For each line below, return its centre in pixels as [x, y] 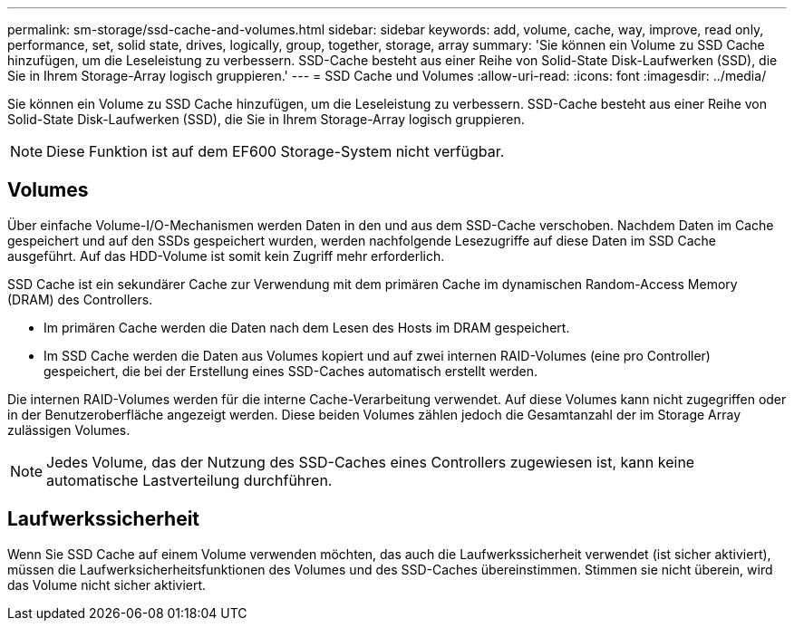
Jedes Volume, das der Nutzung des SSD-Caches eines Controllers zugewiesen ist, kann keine [371, 462]
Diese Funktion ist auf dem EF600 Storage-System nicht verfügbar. [276, 151]
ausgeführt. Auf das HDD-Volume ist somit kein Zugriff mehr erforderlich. [226, 256]
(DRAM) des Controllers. [80, 299]
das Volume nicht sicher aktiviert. [107, 585]
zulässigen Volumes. [69, 430]
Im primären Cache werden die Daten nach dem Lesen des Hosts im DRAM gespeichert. [307, 327]
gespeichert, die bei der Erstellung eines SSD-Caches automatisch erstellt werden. [291, 371]
